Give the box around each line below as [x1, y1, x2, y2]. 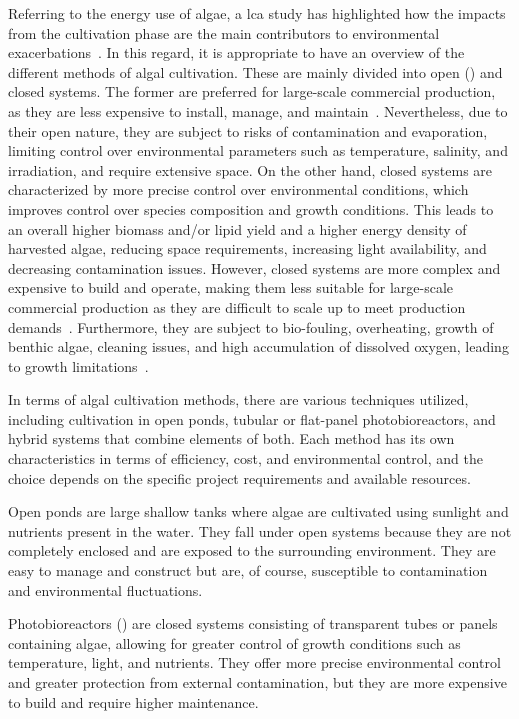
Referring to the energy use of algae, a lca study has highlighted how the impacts [8, 3, 506, 23]
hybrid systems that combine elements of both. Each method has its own [8, 428, 455, 449]
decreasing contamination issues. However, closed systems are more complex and [8, 257, 501, 278]
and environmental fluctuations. [8, 579, 203, 600]
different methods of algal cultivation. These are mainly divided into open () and [8, 61, 503, 82]
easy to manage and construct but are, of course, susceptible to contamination [8, 560, 488, 581]
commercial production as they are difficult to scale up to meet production [8, 296, 466, 317]
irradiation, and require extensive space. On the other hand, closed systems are [8, 159, 493, 180]
